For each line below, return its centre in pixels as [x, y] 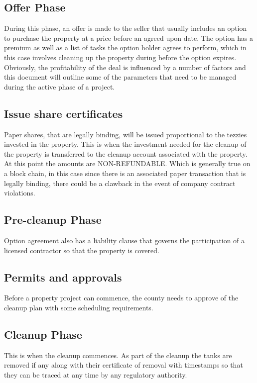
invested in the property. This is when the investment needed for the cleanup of [125, 144]
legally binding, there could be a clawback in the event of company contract [120, 183]
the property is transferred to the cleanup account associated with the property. [126, 153]
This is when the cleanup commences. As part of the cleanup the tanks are [118, 355]
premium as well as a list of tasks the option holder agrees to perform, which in [125, 48]
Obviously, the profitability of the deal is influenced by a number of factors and [125, 67]
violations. [20, 193]
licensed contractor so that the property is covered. [82, 250]
